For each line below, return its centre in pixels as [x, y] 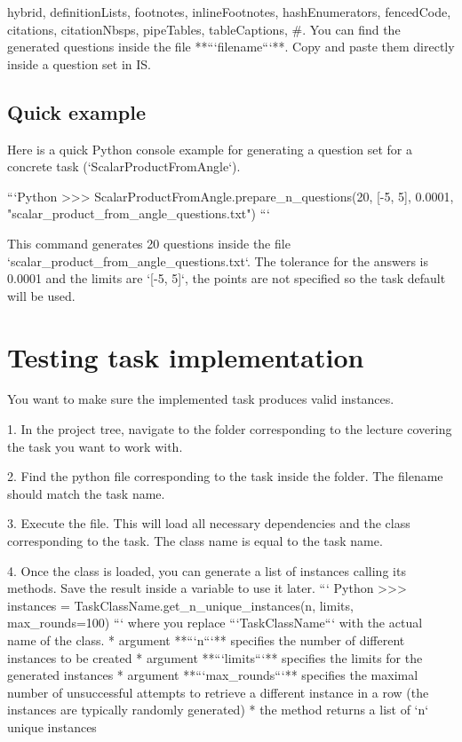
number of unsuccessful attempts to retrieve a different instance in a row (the [218, 692]
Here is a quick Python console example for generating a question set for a [210, 149]
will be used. [41, 295]
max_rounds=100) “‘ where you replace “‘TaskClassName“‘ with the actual [215, 623]
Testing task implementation [186, 356]
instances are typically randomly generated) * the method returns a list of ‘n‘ [218, 710]
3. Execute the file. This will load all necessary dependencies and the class [209, 523]
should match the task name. [86, 493]
